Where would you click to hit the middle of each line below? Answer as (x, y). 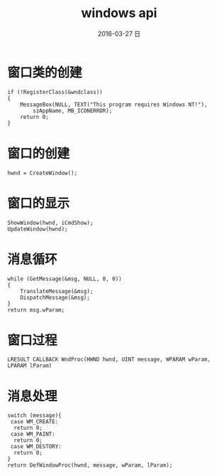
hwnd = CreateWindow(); (43, 173)
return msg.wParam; (36, 310)
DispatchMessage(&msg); (55, 297)
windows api (119, 13)
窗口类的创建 (45, 72)
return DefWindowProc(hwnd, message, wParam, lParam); (90, 465)
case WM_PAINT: (33, 434)
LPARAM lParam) (30, 366)
